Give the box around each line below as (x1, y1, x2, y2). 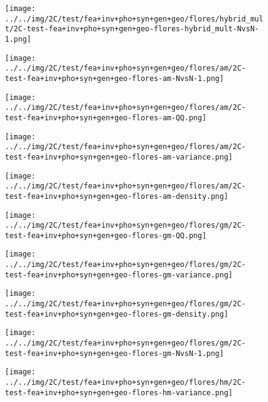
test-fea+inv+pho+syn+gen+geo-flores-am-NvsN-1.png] (5, 74, 224, 83)
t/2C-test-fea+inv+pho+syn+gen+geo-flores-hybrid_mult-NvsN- (5, 25, 259, 34)
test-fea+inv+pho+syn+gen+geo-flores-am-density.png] (5, 191, 229, 201)
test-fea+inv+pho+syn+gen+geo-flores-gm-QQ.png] (5, 231, 207, 240)
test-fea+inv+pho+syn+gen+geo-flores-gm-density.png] (5, 309, 229, 319)
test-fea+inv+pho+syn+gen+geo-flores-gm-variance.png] (5, 270, 233, 279)
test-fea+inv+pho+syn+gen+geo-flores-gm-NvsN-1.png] (5, 349, 224, 358)
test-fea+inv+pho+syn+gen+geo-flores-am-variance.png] (5, 152, 233, 161)
